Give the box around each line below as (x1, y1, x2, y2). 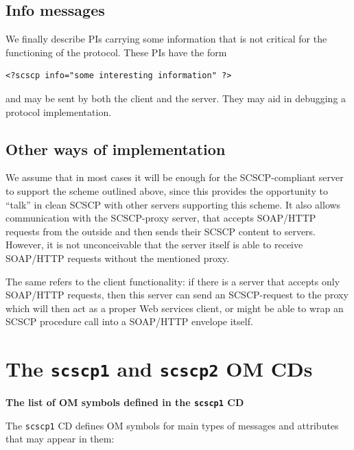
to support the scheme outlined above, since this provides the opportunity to (5, 183, 328, 198)
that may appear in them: (5, 431, 115, 446)
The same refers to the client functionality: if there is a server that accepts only (5, 274, 340, 288)
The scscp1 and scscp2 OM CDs (5, 355, 313, 383)
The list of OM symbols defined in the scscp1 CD (5, 395, 244, 410)
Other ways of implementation (5, 138, 226, 159)
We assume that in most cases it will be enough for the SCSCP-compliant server (5, 170, 344, 185)
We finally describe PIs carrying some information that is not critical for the (5, 32, 327, 46)
